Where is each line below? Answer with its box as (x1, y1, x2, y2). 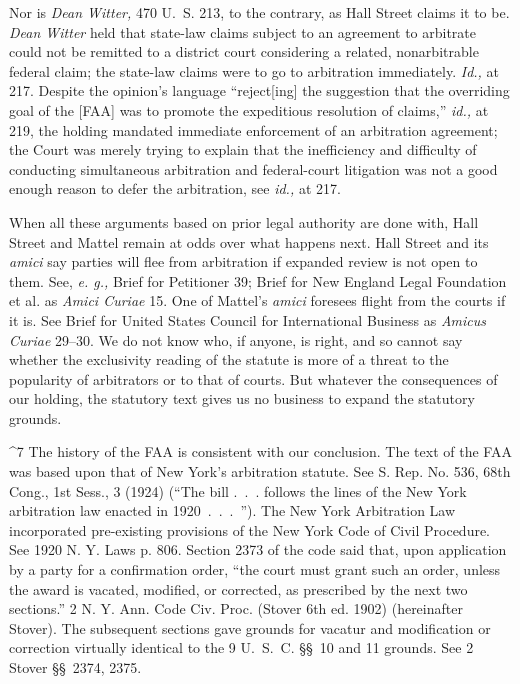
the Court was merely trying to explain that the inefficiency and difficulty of (9, 139, 477, 160)
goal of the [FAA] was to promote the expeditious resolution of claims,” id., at (9, 99, 489, 120)
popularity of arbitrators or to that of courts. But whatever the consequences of (9, 368, 498, 389)
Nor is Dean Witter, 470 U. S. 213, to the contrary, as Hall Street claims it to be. (9, 2, 510, 22)
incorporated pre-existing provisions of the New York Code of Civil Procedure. (9, 519, 491, 540)
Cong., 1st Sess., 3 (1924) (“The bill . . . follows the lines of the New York (9, 480, 467, 501)
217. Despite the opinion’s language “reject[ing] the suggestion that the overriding (9, 80, 510, 101)
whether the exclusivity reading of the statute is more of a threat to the (9, 349, 449, 370)
